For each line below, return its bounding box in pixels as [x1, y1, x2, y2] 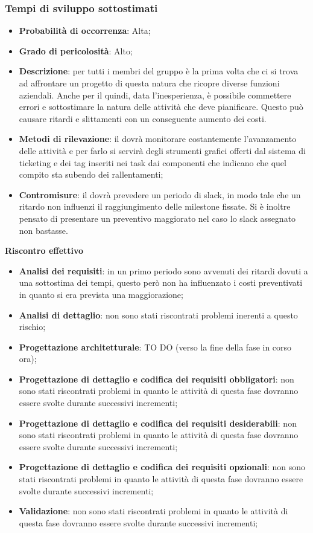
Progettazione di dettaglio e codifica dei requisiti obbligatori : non [19, 372, 294, 385]
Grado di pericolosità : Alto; [19, 44, 133, 57]
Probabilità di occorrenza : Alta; [19, 24, 151, 37]
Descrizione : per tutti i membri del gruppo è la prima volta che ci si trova [19, 65, 299, 77]
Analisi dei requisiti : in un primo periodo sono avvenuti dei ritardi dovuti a [19, 264, 308, 277]
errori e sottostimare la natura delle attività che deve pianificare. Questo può [19, 100, 303, 113]
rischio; [19, 320, 46, 333]
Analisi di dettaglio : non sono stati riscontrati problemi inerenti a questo [19, 308, 298, 321]
